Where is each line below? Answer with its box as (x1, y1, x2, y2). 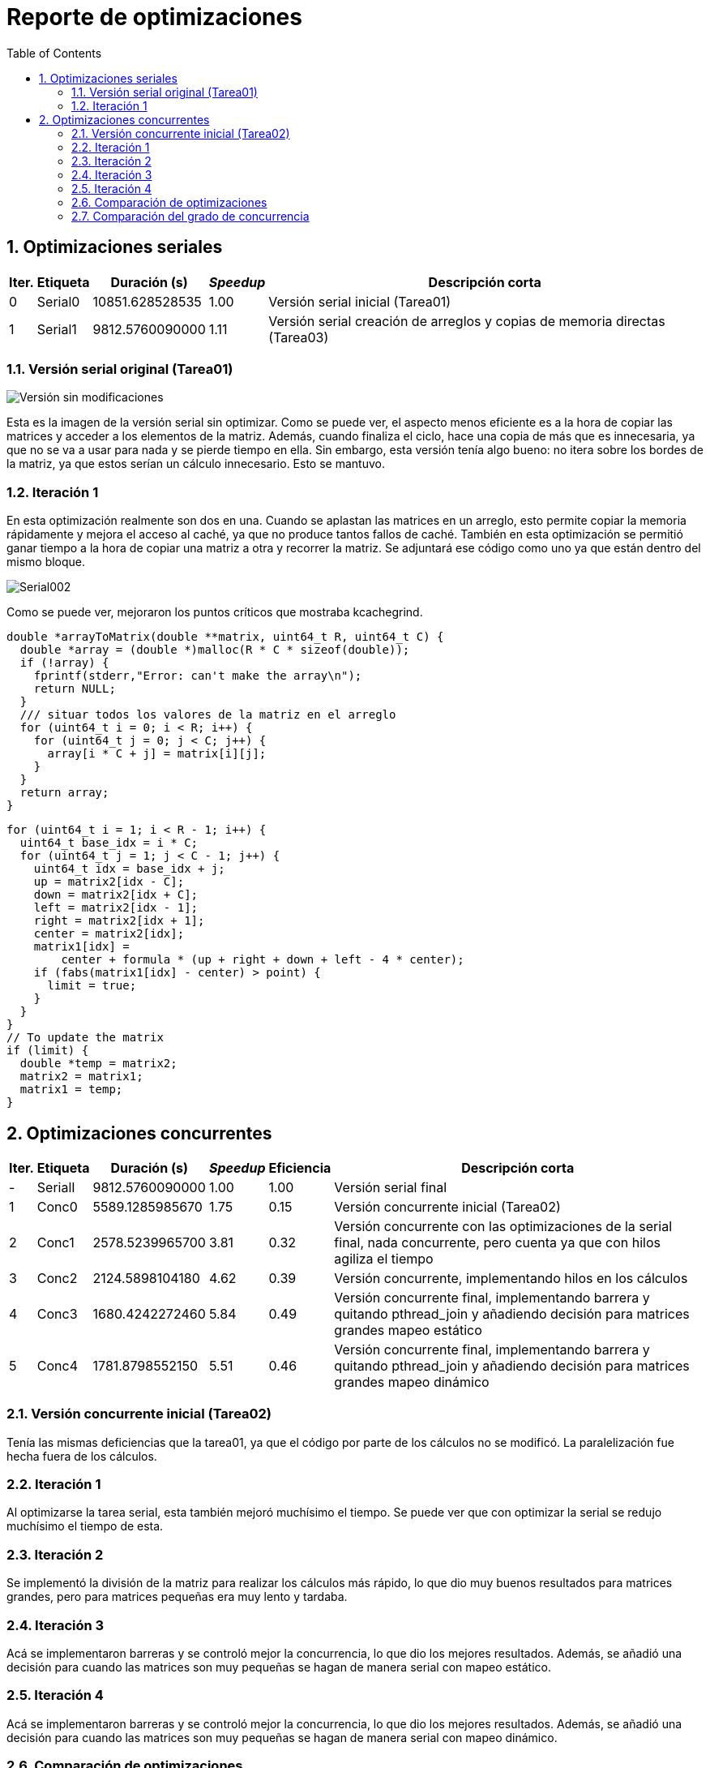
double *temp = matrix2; (19, 1057, 177, 1071)
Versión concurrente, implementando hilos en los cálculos (334, 1269, 688, 1286)
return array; (19, 786, 109, 800)
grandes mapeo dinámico (334, 1373, 490, 1390)
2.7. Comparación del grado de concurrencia (71, 208, 310, 223)
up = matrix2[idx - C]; (33, 875, 185, 889)
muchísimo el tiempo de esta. (6, 1519, 164, 1534)
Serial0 (36, 293, 80, 310)
